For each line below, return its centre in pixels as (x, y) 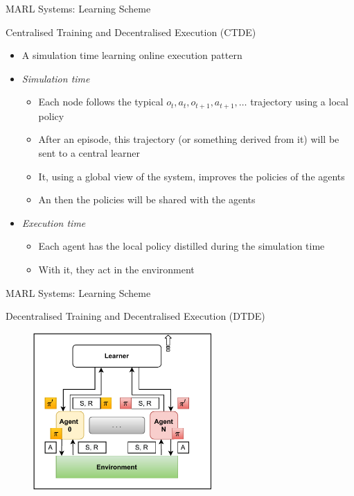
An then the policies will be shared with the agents (147, 199)
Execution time (54, 222)
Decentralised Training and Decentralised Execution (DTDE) (135, 316)
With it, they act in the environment (116, 269)
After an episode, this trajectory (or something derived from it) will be (189, 139)
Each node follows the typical (101, 102)
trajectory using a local (299, 102)
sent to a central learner (89, 153)
